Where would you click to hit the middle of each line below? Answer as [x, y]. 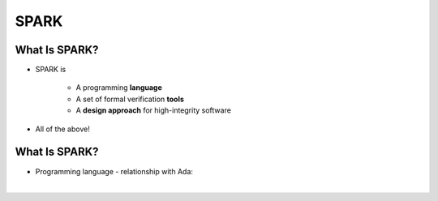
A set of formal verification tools [130, 99]
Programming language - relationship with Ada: [114, 171]
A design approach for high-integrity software [153, 110]
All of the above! [63, 129]
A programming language [119, 88]
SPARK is [51, 70]
